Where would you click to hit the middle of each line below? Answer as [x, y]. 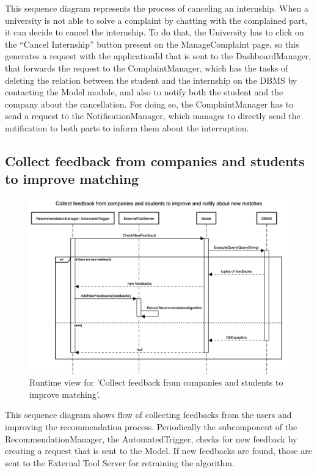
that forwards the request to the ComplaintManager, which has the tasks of [147, 68]
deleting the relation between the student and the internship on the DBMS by [151, 80]
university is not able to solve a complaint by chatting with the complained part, [156, 20]
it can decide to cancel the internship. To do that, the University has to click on [155, 32]
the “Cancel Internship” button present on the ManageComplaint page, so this [152, 44]
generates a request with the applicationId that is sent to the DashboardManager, [158, 56]
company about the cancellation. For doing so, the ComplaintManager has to [149, 104]
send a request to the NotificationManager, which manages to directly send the [153, 116]
